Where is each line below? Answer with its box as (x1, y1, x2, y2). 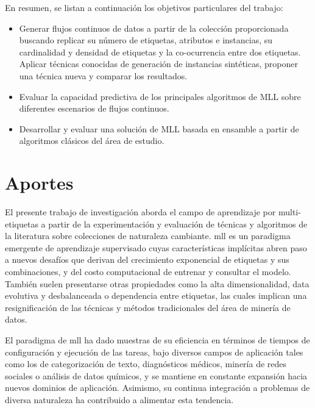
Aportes (5, 170, 74, 195)
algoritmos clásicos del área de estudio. (19, 134, 165, 147)
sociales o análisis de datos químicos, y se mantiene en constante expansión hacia (5, 369, 308, 382)
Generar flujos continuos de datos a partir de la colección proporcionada (19, 21, 289, 34)
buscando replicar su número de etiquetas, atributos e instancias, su (19, 34, 273, 46)
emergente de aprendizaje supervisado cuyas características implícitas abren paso (5, 241, 307, 254)
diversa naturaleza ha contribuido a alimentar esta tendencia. (5, 393, 234, 406)
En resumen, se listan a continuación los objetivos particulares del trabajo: (5, 1, 283, 13)
